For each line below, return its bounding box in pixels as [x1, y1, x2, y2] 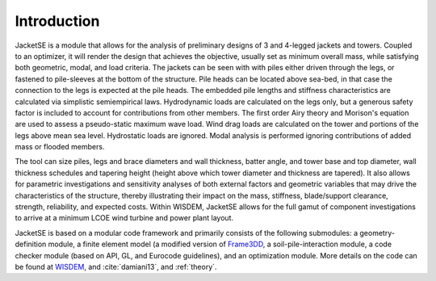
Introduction [15, 12, 100, 30]
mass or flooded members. [15, 142, 105, 152]
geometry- [359, 228, 396, 237]
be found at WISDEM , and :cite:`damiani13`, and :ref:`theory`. [15, 262, 217, 271]
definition [15, 239, 47, 250]
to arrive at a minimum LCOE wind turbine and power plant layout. [15, 213, 234, 223]
